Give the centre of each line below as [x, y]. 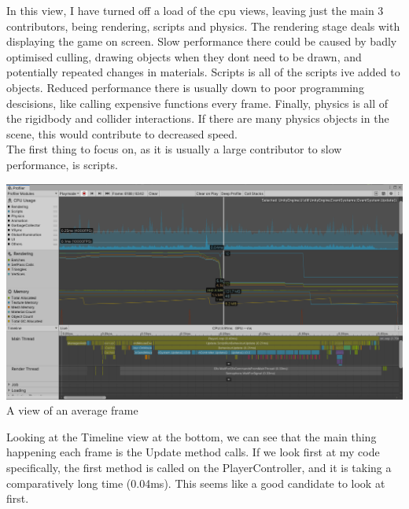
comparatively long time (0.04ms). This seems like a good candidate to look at [196, 483]
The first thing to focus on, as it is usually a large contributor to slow [174, 149]
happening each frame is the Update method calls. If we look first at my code [193, 452]
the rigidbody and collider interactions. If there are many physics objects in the [198, 118]
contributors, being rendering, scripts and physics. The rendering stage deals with [203, 26]
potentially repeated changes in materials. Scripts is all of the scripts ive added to [203, 72]
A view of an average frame [72, 410]
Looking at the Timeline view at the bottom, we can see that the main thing [192, 436]
